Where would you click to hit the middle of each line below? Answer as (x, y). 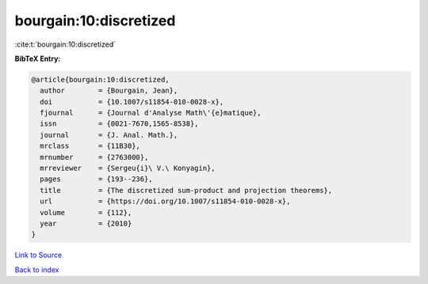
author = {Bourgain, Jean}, (109, 91)
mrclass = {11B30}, (90, 146)
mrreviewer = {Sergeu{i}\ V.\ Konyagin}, (128, 169)
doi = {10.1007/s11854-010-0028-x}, (132, 102)
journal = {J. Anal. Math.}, (109, 135)
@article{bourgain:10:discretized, (100, 80)
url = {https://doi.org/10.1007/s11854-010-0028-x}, (165, 201)
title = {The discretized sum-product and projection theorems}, (186, 190)
